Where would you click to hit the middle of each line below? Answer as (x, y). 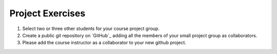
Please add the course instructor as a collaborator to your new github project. (104, 43)
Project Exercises (47, 13)
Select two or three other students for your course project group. (91, 29)
